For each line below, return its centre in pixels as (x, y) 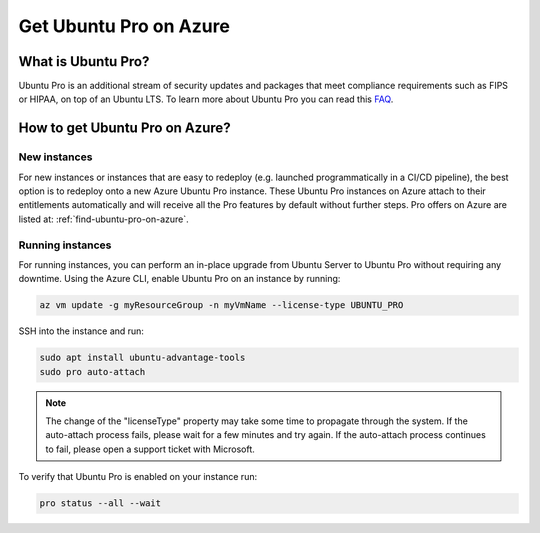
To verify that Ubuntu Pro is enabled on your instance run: (138, 477)
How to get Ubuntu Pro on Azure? (124, 128)
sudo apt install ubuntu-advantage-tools (142, 358)
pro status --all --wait (100, 503)
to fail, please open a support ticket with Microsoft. (150, 449)
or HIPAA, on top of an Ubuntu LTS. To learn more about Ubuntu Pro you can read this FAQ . (206, 99)
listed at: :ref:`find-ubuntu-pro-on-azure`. (103, 219)
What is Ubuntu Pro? (84, 61)
